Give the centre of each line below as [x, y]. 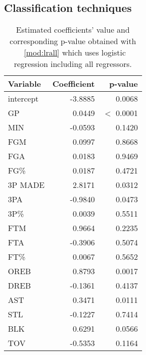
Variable [24, 84]
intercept [23, 99]
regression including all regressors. [73, 64]
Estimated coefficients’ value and [73, 30]
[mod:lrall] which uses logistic [75, 53]
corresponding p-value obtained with [73, 41]
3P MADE [26, 185]
